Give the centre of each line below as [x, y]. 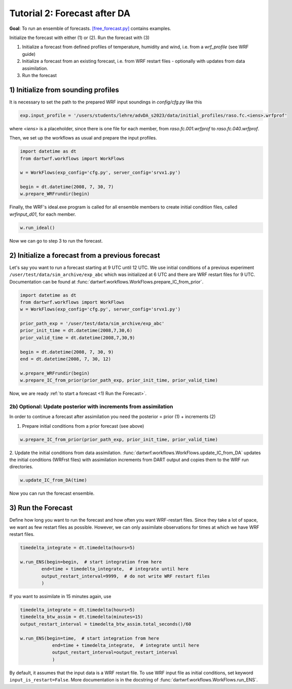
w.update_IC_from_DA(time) [53, 480]
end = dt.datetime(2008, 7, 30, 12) [66, 359]
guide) [29, 54]
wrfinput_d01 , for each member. [43, 214]
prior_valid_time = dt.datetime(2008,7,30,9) [78, 338]
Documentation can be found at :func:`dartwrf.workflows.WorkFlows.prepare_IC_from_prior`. [106, 282]
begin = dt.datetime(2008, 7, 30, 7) [67, 187]
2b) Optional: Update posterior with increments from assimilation [91, 406]
